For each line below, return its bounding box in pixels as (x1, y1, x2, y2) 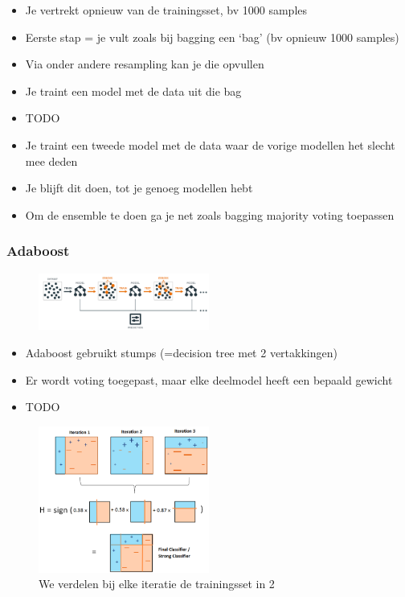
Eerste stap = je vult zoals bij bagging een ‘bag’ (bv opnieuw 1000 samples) (25, 28, 399, 45)
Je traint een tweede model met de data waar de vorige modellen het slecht (25, 136, 395, 153)
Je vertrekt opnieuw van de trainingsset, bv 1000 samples (25, 2, 308, 18)
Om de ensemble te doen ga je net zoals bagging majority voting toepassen (25, 206, 395, 223)
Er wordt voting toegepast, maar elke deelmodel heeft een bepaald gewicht (25, 371, 393, 388)
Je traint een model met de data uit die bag (25, 82, 242, 99)
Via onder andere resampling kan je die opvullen (25, 56, 264, 72)
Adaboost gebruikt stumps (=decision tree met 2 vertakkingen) (25, 344, 337, 360)
